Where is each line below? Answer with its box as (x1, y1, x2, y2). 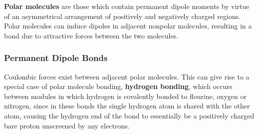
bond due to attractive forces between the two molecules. (4, 30, 179, 40)
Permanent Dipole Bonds (4, 51, 108, 64)
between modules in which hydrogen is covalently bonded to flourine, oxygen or (4, 90, 247, 101)
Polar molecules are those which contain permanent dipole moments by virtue (4, 1, 250, 11)
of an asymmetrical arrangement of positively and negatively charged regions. (4, 10, 241, 21)
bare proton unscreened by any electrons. (4, 120, 130, 130)
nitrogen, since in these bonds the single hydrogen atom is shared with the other (4, 100, 250, 111)
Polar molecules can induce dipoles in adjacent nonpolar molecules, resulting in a (4, 20, 252, 31)
